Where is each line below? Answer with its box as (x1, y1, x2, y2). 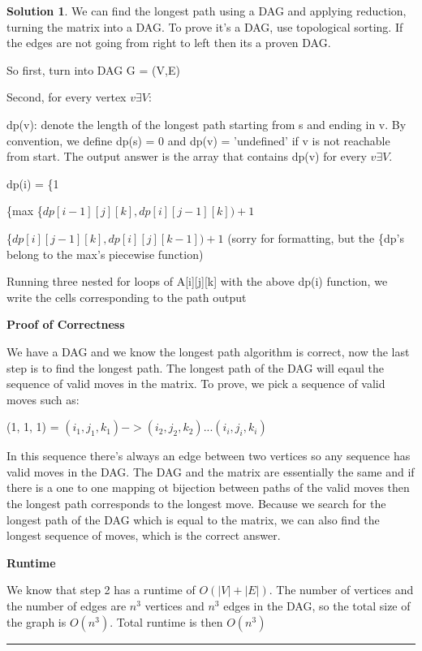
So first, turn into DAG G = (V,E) (6, 61, 180, 78)
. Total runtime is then (110, 613, 223, 630)
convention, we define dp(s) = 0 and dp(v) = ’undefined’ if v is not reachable (6, 131, 390, 149)
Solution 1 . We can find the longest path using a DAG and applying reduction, (6, 2, 407, 19)
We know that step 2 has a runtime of (6, 581, 196, 598)
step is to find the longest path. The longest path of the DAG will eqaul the (6, 359, 384, 376)
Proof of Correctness (6, 316, 125, 333)
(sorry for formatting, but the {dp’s (227, 229, 404, 246)
